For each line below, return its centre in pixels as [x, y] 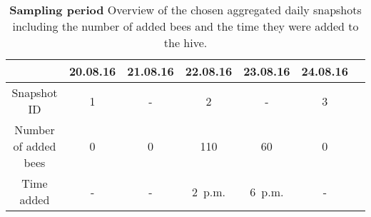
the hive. [185, 42]
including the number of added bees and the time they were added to [185, 26]
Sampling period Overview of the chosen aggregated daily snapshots [185, 10]
